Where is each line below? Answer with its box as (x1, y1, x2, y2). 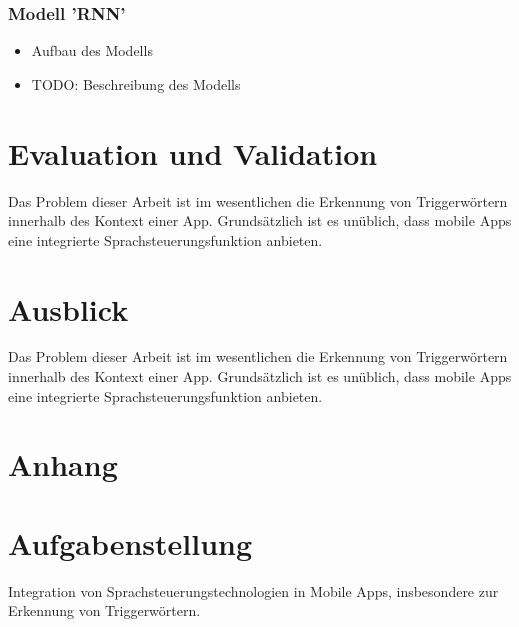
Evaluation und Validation (8, 132, 378, 173)
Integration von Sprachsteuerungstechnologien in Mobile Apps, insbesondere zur (8, 580, 499, 601)
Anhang (8, 444, 118, 485)
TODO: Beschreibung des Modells (31, 73, 241, 94)
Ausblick (8, 288, 129, 329)
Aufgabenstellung (8, 522, 253, 563)
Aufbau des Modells (31, 40, 153, 61)
